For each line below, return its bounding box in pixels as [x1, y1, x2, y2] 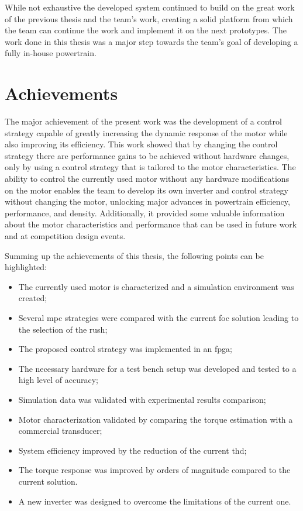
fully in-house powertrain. [5, 47, 97, 59]
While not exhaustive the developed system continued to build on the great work [5, 1, 295, 13]
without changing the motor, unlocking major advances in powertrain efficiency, [5, 195, 290, 208]
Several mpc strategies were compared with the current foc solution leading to [18, 312, 299, 323]
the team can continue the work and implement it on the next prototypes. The [5, 24, 287, 36]
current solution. [18, 475, 78, 487]
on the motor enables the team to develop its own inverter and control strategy [5, 184, 288, 196]
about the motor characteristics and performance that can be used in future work [5, 218, 297, 230]
